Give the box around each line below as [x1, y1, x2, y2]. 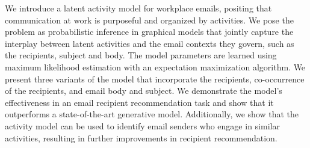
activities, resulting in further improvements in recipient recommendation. [5, 131, 277, 144]
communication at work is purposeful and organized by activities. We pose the [5, 13, 294, 26]
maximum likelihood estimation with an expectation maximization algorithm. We [5, 60, 306, 73]
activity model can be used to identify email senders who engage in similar [5, 119, 280, 132]
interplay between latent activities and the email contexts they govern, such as [5, 37, 294, 49]
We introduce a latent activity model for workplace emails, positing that [5, 2, 272, 14]
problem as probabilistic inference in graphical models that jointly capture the [5, 25, 294, 38]
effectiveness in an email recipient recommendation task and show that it [5, 96, 274, 108]
